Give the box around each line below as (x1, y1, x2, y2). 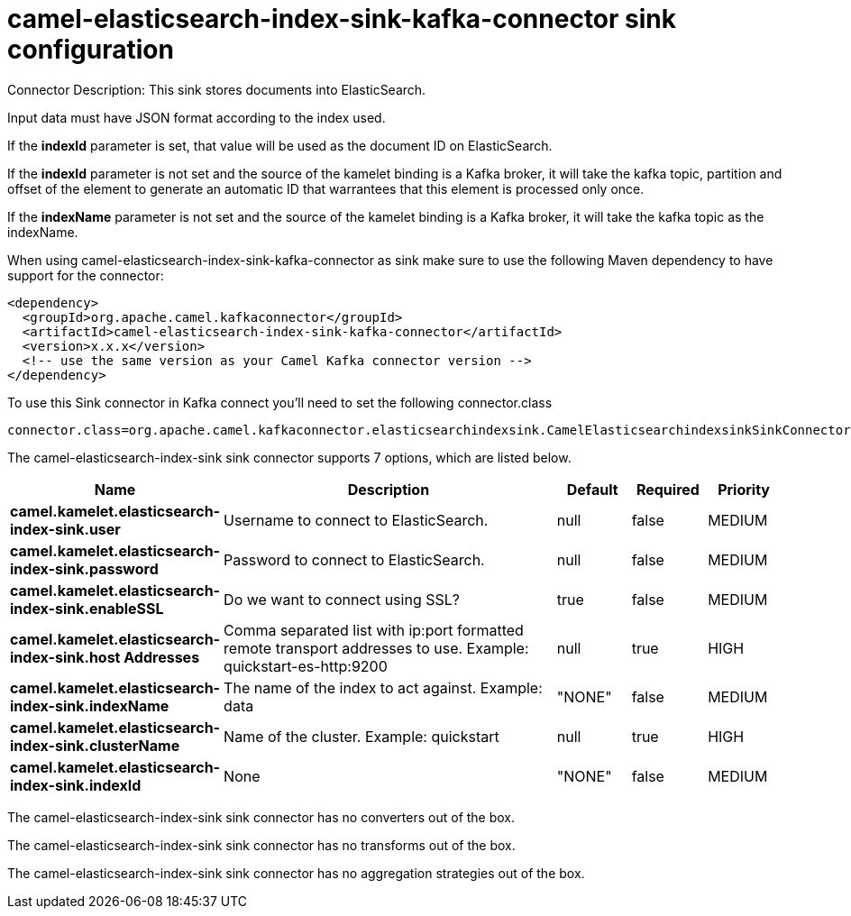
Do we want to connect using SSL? (224, 590, 460, 609)
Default (566, 480, 618, 499)
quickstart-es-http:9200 (224, 656, 388, 675)
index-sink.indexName (10, 696, 169, 715)
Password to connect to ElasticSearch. (224, 550, 485, 569)
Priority (718, 480, 770, 499)
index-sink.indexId (10, 775, 142, 794)
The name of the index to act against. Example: (224, 678, 543, 697)
